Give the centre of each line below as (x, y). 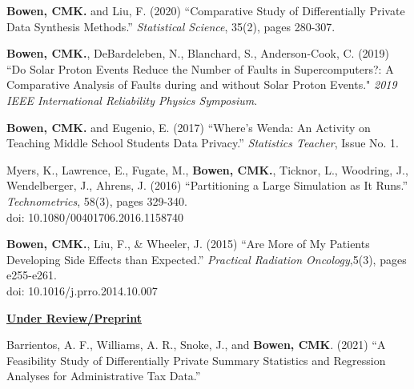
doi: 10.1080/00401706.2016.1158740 (95, 217)
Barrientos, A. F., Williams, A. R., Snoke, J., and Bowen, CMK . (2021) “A (196, 345)
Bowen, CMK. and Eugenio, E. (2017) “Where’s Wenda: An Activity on (189, 127)
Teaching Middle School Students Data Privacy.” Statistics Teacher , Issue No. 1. (203, 143)
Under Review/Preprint (74, 317)
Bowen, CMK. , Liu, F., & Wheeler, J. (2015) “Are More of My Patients (188, 244)
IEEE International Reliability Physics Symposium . (132, 100)
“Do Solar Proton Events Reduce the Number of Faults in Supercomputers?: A (200, 68)
